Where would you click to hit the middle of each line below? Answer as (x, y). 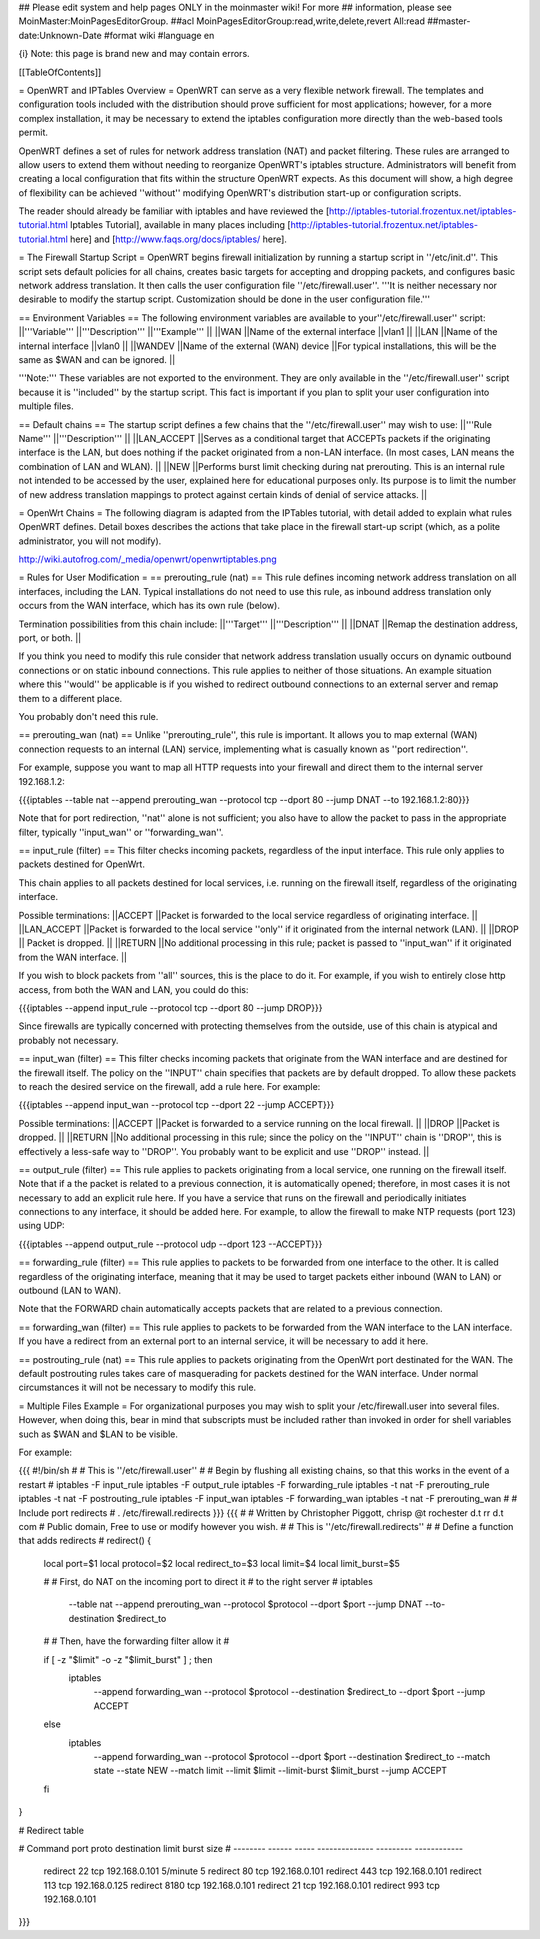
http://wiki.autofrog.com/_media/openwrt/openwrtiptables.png (147, 559)
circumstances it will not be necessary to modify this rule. (137, 1387)
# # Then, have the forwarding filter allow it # (136, 1641)
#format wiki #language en (159, 35)
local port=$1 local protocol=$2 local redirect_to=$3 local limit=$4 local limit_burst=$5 (221, 1563)
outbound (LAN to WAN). (70, 1291)
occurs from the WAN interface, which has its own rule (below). (149, 606)
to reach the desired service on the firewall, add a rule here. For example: (169, 1086)
